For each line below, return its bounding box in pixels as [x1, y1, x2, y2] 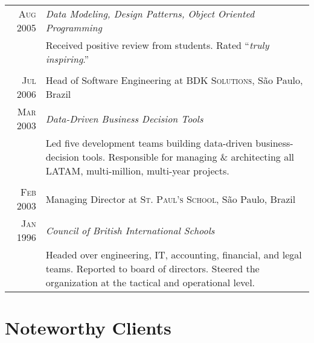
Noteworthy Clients [5, 315, 171, 340]
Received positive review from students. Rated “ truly [45, 38, 269, 52]
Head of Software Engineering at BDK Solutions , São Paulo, [45, 73, 303, 87]
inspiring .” [45, 52, 89, 66]
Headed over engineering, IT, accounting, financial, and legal [45, 248, 302, 261]
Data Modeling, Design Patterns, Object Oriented [45, 7, 255, 21]
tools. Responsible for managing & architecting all [82, 150, 295, 164]
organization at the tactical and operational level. [45, 275, 255, 289]
